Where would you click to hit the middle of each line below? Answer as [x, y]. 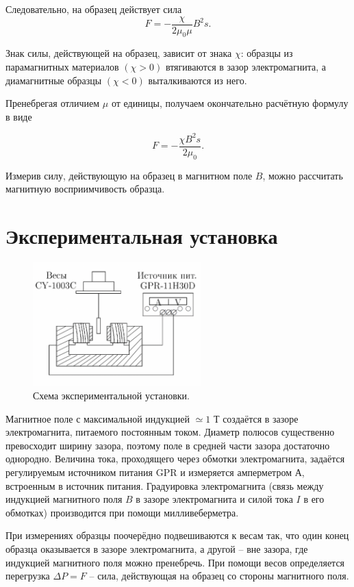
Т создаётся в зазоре [256, 418]
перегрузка [28, 576]
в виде [19, 116]
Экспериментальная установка [142, 236]
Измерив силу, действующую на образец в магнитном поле [129, 175]
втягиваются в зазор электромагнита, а [245, 67]
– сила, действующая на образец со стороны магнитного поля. [219, 576]
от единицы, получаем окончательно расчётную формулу [230, 103]
